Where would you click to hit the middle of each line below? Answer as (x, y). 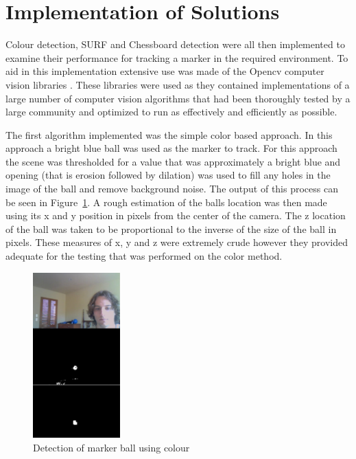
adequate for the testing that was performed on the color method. (144, 256)
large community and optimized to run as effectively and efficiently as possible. (171, 112)
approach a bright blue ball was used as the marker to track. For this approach (171, 148)
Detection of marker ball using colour (111, 447)
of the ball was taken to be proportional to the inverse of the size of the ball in (171, 228)
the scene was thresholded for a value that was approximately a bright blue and (173, 161)
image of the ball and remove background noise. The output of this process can (172, 189)
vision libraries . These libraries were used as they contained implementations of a (178, 84)
